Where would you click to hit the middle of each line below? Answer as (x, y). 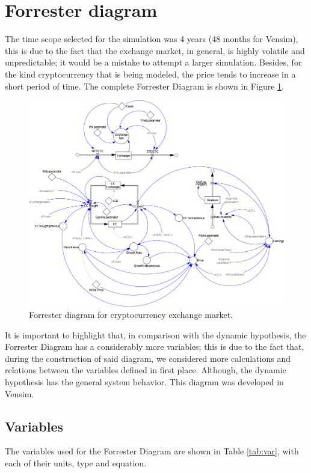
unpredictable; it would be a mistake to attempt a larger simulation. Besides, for (153, 62)
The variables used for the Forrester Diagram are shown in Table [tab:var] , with (152, 451)
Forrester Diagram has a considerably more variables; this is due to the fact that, (155, 346)
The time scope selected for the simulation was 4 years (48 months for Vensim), (152, 39)
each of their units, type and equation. (76, 463)
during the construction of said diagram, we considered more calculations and (148, 358)
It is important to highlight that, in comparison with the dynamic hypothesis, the (155, 334)
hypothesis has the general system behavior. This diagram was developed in (144, 382)
